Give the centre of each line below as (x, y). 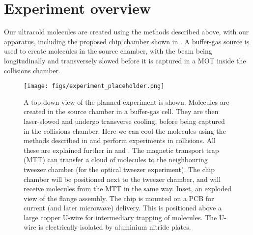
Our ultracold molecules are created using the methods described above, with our (126, 32)
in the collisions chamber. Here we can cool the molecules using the (125, 131)
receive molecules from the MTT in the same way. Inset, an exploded (127, 189)
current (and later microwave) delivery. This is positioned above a (123, 208)
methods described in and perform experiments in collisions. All (120, 140)
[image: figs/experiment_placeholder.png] (94, 86)
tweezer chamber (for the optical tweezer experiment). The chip (119, 169)
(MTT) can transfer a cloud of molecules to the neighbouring (116, 160)
